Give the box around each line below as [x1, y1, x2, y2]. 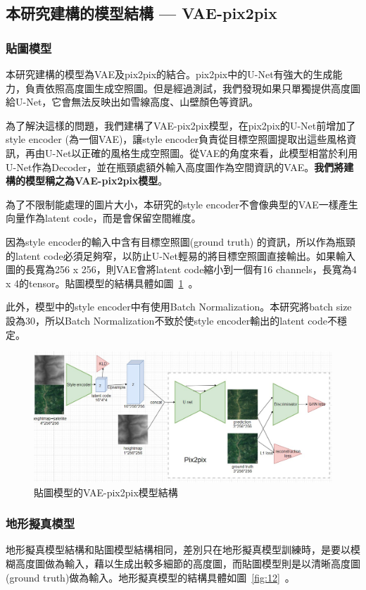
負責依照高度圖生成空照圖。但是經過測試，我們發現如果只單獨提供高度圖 [25, 80, 360, 95]
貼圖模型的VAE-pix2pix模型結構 [34, 484, 178, 499]
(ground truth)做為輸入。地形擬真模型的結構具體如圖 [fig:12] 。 [6, 570, 295, 584]
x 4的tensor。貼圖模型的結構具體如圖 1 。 [6, 275, 198, 290]
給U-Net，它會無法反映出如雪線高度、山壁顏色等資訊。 [6, 94, 259, 109]
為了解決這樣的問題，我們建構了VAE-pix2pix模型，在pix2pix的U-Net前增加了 [6, 118, 356, 132]
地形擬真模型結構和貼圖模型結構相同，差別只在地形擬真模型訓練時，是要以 [6, 542, 351, 557]
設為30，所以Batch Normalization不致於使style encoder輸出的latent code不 [6, 313, 337, 327]
